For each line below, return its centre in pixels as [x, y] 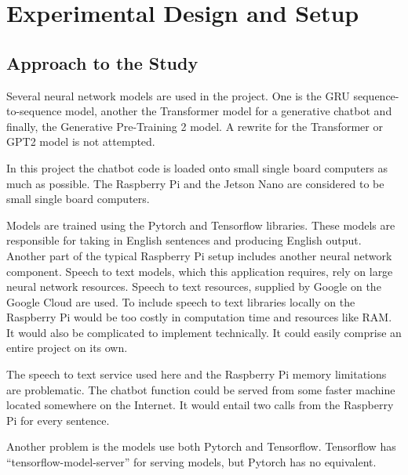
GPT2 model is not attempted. [81, 141]
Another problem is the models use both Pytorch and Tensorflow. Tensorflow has [201, 446]
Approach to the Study [102, 62]
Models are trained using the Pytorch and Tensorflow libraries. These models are [201, 225]
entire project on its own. [67, 348]
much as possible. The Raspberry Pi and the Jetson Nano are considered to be [195, 183]
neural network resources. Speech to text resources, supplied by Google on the [194, 286]
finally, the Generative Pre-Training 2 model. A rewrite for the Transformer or [195, 126]
